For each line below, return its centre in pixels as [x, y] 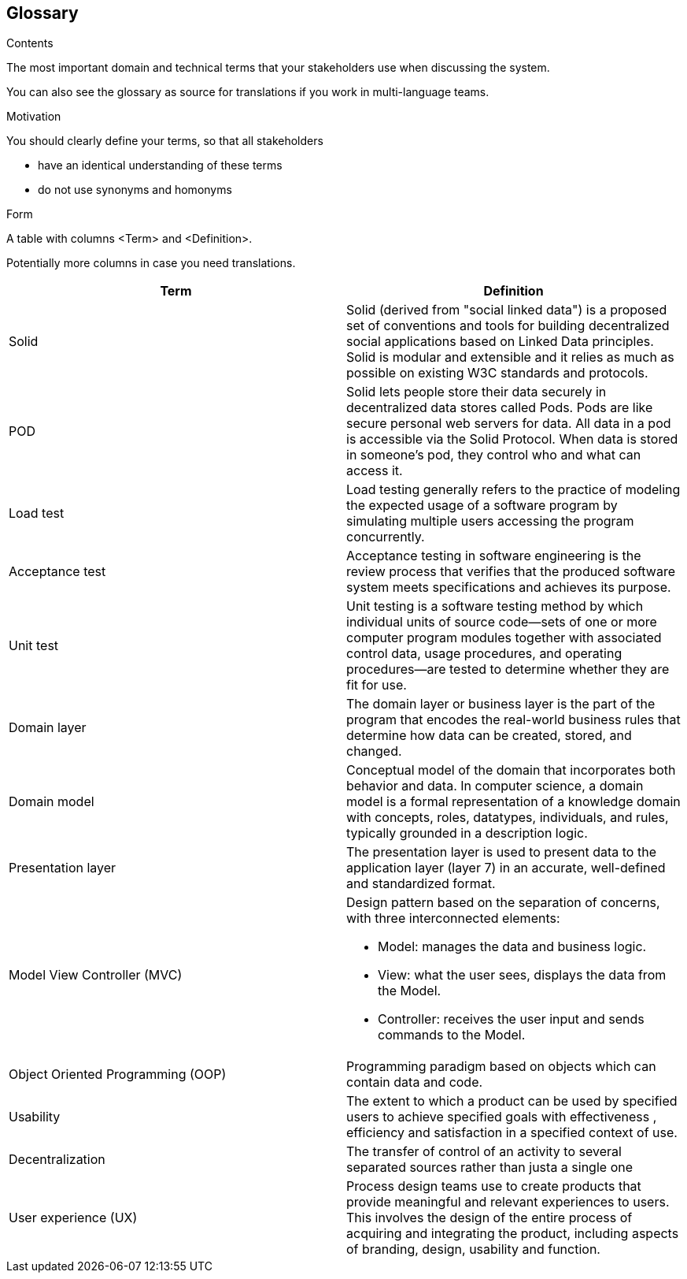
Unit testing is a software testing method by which [495, 606]
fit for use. [377, 685]
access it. [375, 471]
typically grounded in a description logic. [467, 833]
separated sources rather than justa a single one [490, 1167]
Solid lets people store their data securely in [476, 392]
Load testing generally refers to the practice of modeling [513, 490]
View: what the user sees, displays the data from [522, 975]
